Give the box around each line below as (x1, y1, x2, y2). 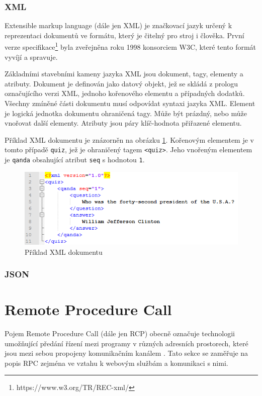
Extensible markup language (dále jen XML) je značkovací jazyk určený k (5, 20, 232, 31)
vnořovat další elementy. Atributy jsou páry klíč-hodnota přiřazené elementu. (5, 118, 242, 128)
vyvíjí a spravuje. (5, 51, 58, 62)
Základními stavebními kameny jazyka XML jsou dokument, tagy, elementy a (5, 68, 243, 79)
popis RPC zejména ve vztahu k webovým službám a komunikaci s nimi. (5, 357, 228, 368)
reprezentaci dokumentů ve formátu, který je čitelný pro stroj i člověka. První (5, 30, 244, 40)
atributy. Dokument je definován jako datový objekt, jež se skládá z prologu (5, 78, 238, 88)
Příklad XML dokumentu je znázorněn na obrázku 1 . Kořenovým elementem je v (5, 134, 254, 145)
